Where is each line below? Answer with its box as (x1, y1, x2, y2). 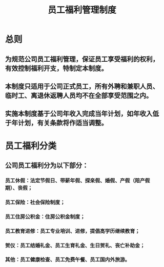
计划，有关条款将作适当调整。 (18, 119, 108, 127)
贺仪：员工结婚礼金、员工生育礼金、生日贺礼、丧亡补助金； (5, 242, 145, 249)
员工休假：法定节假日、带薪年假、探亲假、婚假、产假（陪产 (5, 177, 145, 184)
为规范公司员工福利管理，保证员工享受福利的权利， (5, 55, 159, 63)
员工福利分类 (5, 140, 57, 151)
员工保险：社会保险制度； (5, 199, 65, 206)
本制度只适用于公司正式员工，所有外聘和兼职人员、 (5, 82, 159, 91)
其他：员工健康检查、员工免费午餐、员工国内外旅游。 (5, 256, 130, 263)
